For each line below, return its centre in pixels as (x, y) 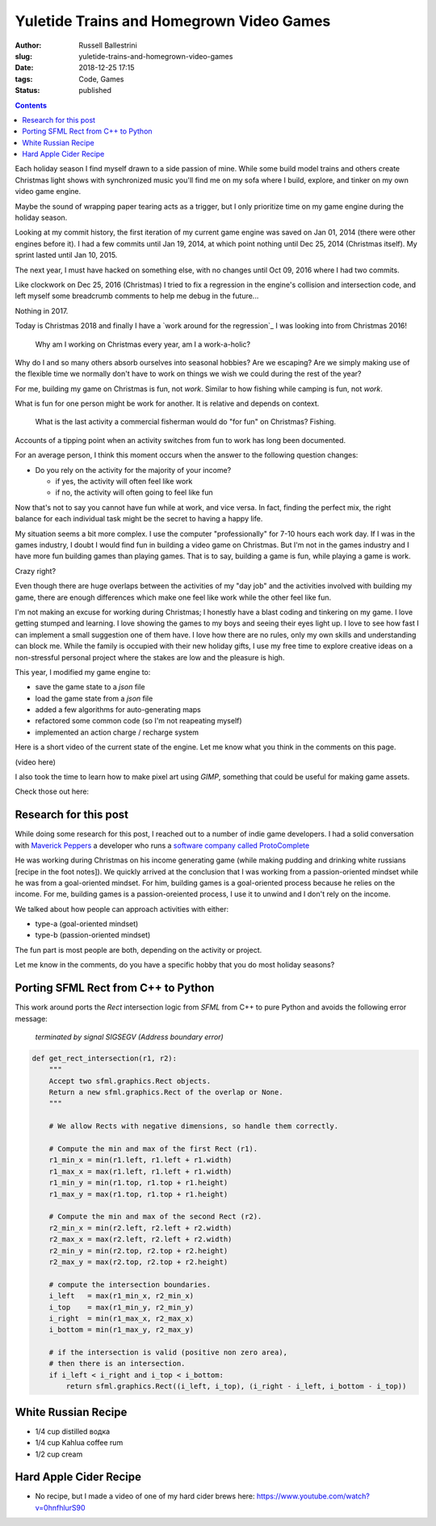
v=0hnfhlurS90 (60, 1507)
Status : (27, 91)
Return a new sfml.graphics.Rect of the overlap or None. (166, 1092)
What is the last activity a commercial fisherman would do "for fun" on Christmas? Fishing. (186, 422)
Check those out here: (52, 791)
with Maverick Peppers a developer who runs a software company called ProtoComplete (162, 845)
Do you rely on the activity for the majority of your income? (133, 470)
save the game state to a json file (90, 687)
